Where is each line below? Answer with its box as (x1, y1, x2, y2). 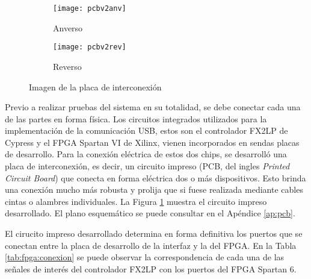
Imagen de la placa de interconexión (29, 80, 162, 93)
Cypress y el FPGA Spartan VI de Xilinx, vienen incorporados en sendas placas (5, 136, 300, 148)
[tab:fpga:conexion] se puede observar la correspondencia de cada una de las (5, 251, 285, 263)
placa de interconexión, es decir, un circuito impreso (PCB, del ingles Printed (5, 160, 290, 172)
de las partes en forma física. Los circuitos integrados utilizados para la (5, 112, 267, 125)
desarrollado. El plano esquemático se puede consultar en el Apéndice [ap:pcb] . (5, 207, 295, 219)
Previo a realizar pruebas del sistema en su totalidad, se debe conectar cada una (5, 101, 301, 113)
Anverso (53, 21, 83, 34)
